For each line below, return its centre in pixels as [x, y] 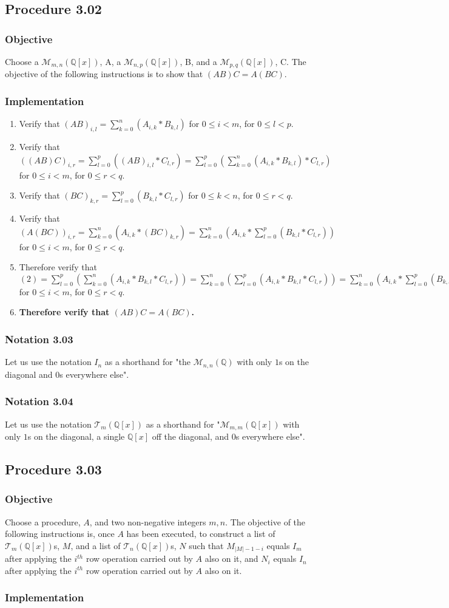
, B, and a [198, 61]
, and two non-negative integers [148, 521]
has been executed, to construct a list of [201, 534]
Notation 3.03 [39, 339]
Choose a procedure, [43, 521]
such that [206, 545]
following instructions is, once [60, 534]
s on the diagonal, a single [76, 436]
